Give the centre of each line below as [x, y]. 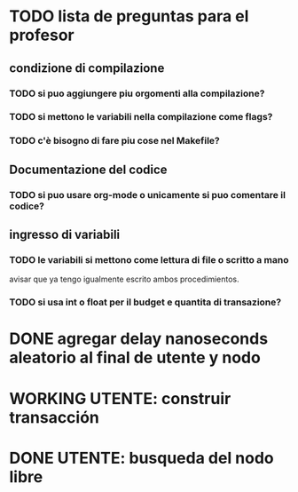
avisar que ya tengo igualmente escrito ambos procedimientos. [124, 279]
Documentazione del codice [88, 169]
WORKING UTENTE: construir [120, 398]
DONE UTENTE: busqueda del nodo [142, 458]
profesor [42, 35]
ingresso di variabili [65, 235]
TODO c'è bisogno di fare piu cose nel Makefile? [114, 141]
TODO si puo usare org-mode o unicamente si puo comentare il [148, 194]
